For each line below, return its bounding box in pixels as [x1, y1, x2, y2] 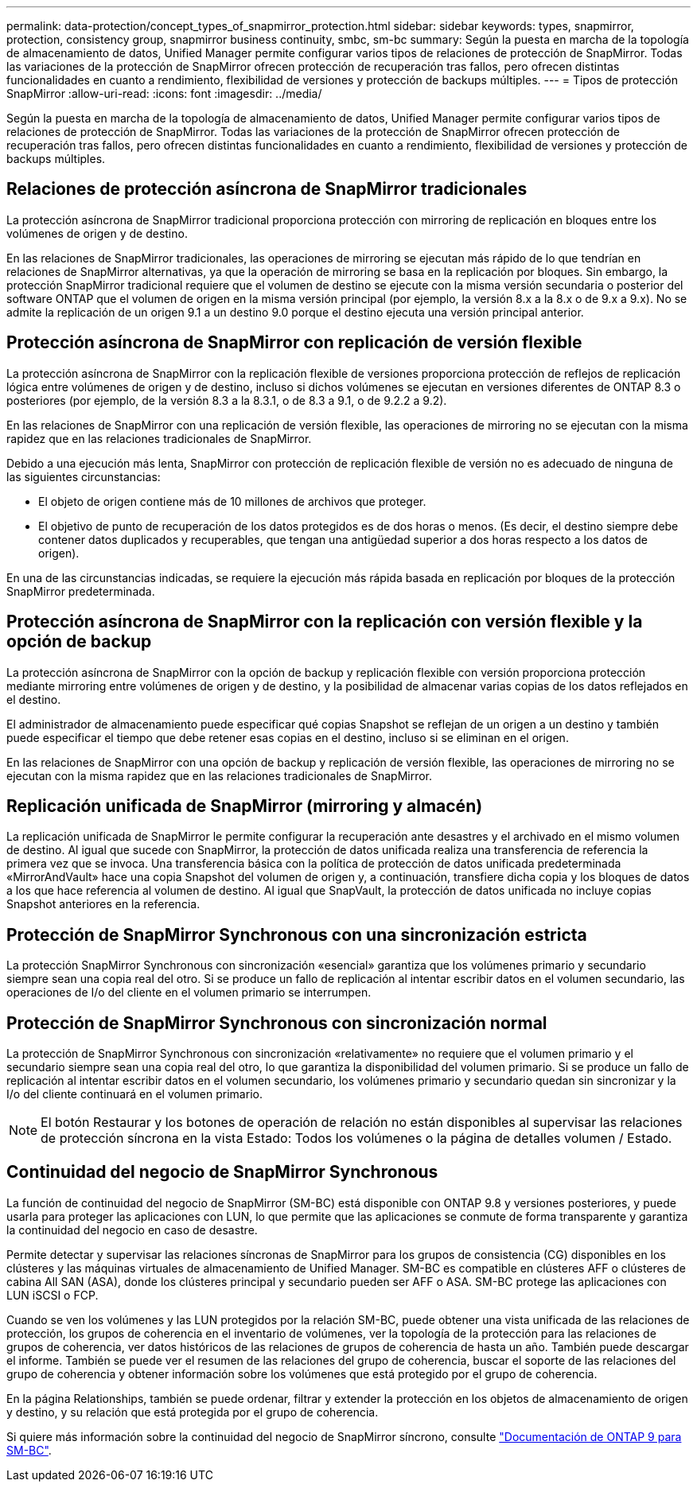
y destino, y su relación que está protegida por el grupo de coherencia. [6, 1404, 379, 1419]
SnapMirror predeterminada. [6, 584, 155, 598]
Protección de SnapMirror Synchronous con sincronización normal [6, 1012, 547, 1033]
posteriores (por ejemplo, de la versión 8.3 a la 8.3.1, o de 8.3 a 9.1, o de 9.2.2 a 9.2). [6, 393, 447, 407]
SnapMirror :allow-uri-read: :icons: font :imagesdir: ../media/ [6, 87, 322, 100]
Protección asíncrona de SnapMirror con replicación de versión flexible [6, 332, 582, 353]
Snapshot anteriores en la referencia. [6, 897, 201, 911]
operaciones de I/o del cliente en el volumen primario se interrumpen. [6, 985, 372, 1000]
